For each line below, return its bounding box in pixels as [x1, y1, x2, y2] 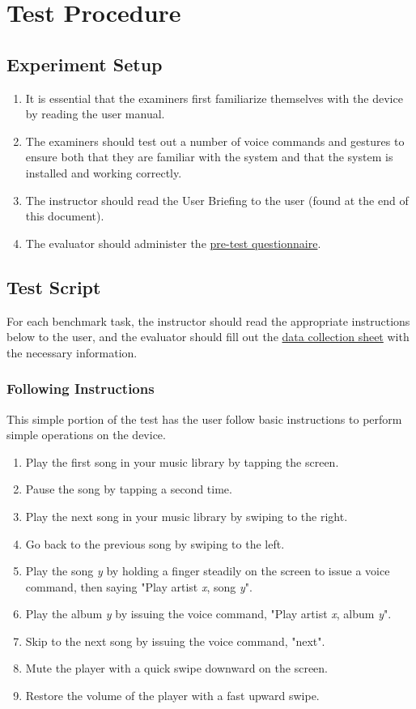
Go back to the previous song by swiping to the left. [25, 535, 285, 552]
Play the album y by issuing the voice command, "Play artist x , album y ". [25, 605, 392, 622]
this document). [25, 207, 104, 224]
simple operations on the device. [6, 426, 166, 443]
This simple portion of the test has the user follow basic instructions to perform [6, 410, 402, 427]
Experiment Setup [6, 51, 163, 76]
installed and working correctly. [25, 164, 182, 181]
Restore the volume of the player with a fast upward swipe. [25, 687, 320, 704]
